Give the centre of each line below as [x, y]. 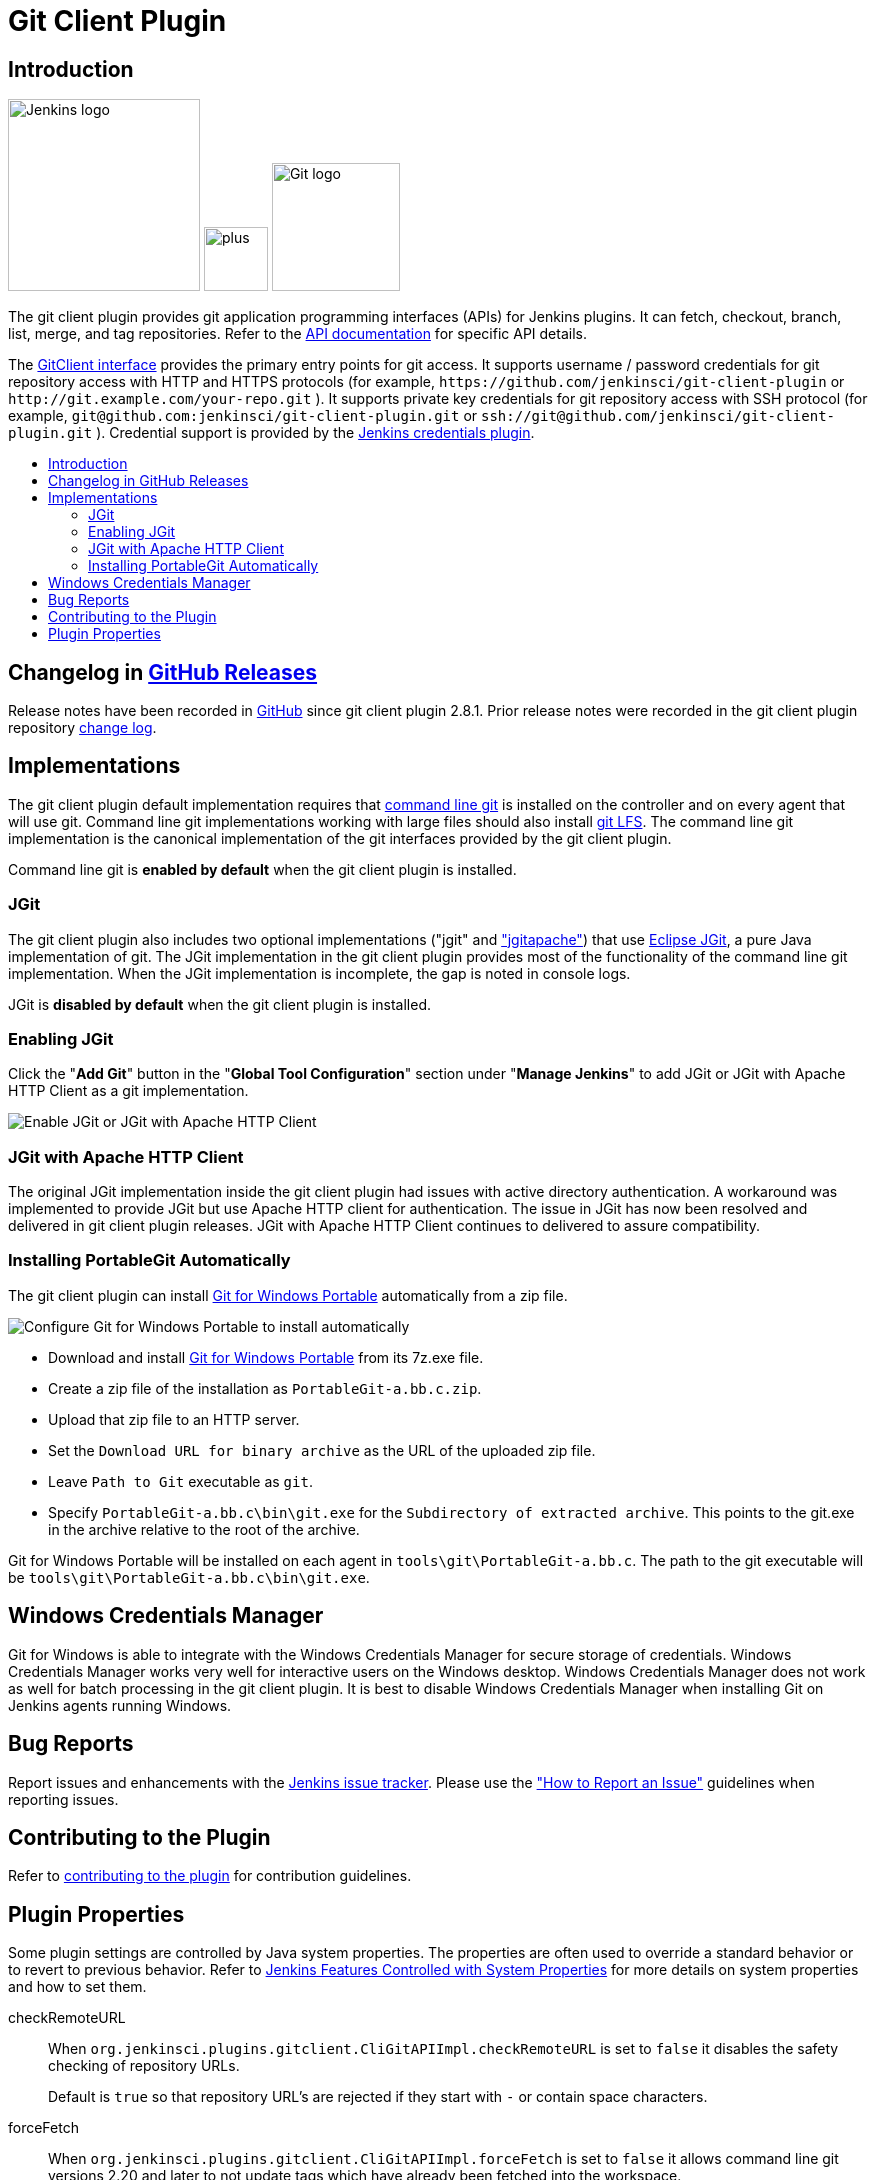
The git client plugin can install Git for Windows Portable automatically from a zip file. [288, 1295]
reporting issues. [63, 1799]
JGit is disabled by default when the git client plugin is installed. [219, 1004]
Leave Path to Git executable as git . [180, 1481]
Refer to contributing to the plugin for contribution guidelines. [210, 1876]
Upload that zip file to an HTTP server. [174, 1419]
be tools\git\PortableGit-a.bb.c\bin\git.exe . [189, 1577]
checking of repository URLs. [144, 2066]
